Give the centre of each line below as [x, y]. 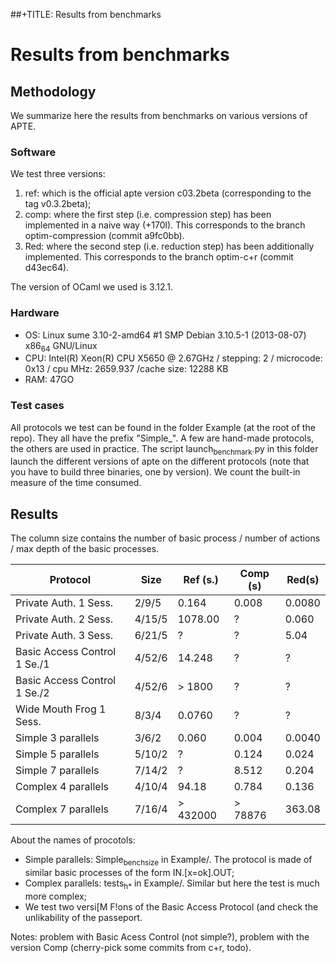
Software [33, 152]
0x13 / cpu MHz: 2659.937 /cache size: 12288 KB [126, 369]
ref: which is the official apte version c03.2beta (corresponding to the [168, 193]
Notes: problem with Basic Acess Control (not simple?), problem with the [160, 936]
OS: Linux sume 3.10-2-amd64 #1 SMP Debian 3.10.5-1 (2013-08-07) [165, 335]
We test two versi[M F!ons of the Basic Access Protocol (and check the [171, 906]
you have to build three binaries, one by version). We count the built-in [155, 472]
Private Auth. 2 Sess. [64, 619]
